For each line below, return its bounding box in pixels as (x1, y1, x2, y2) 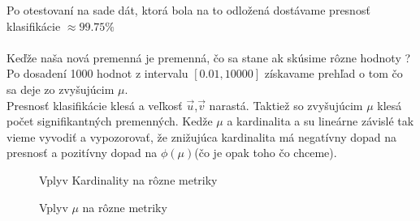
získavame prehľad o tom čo (264, 65, 403, 82)
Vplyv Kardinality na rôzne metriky (39, 171, 218, 188)
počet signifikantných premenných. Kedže (6, 113, 213, 130)
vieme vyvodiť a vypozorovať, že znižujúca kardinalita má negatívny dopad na (6, 128, 397, 145)
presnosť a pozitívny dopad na (6, 144, 158, 161)
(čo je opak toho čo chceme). (194, 144, 337, 161)
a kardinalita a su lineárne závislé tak (227, 113, 414, 130)
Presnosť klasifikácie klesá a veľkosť (6, 96, 183, 113)
